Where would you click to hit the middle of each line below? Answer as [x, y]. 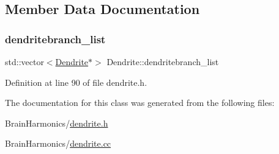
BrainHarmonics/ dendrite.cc [58, 143]
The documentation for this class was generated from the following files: [140, 103]
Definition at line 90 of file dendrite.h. [76, 82]
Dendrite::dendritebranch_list [163, 61]
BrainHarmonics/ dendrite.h [57, 123]
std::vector [24, 61]
